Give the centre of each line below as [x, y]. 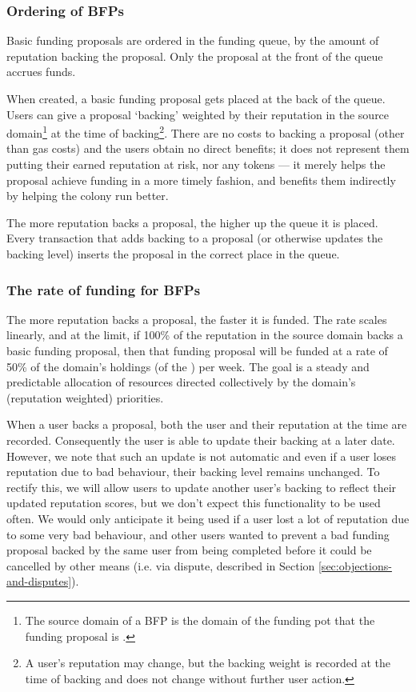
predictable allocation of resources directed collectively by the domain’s [181, 382]
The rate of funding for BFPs [104, 289]
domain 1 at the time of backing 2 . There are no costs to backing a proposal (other [206, 132]
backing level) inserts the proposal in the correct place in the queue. [173, 254]
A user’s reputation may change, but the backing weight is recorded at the [208, 663]
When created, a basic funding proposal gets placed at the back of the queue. [196, 98]
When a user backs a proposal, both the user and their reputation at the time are [207, 424]
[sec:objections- [355, 565]
